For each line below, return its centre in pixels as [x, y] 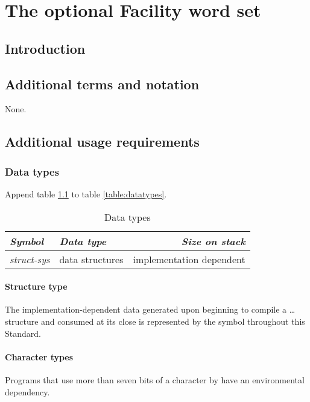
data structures [91, 259]
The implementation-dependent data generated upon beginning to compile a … [150, 309]
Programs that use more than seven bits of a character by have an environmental [155, 379]
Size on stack [213, 241]
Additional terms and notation [102, 84]
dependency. [27, 391]
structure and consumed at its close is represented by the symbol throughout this [155, 321]
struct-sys [30, 259]
